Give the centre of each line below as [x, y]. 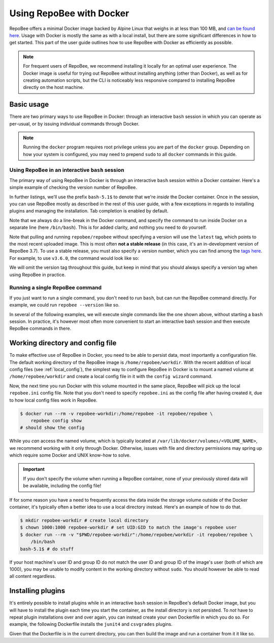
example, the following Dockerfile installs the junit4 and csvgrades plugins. [91, 624]
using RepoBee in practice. [38, 274]
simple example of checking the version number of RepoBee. [73, 188]
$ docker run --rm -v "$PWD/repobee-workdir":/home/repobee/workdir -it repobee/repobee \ [136, 534]
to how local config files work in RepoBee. [53, 400]
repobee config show [56, 420]
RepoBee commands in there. [40, 328]
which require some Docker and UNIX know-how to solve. [70, 455]
